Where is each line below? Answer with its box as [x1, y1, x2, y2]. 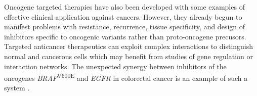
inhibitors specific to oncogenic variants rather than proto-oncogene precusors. [4, 31, 246, 41]
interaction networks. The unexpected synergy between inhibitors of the [4, 61, 227, 71]
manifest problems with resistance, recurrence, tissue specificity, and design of [4, 21, 245, 32]
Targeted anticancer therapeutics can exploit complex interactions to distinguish [4, 41, 253, 52]
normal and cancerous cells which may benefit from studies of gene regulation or [4, 51, 253, 61]
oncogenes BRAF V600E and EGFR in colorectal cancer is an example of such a [4, 71, 248, 83]
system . [4, 82, 30, 93]
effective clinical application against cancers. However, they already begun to [4, 11, 242, 22]
